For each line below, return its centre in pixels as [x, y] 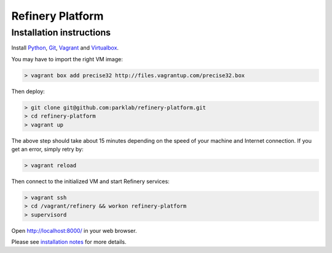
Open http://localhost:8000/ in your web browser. [74, 230]
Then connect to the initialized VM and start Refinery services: [90, 181]
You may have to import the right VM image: [67, 59]
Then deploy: [28, 91]
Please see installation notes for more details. [69, 242]
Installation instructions [61, 32]
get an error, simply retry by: [47, 149]
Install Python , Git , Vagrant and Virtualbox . [65, 48]
